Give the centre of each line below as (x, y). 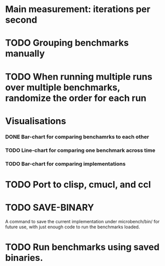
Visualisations (36, 121)
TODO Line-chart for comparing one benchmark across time (80, 150)
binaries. (24, 258)
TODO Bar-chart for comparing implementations (65, 163)
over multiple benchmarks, (63, 87)
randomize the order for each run (76, 98)
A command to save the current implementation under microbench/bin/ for (82, 221)
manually (25, 54)
